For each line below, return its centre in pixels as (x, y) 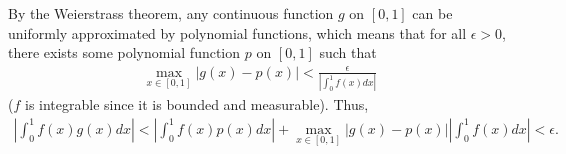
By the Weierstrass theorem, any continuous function (171, 13)
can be (432, 13)
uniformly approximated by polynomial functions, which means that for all (237, 32)
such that (348, 52)
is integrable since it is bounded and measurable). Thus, (196, 104)
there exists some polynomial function (124, 52)
